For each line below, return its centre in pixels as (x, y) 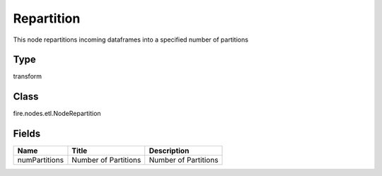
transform (28, 76)
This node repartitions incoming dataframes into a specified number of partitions (131, 40)
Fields (27, 134)
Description (169, 151)
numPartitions (40, 160)
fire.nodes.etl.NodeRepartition (57, 114)
